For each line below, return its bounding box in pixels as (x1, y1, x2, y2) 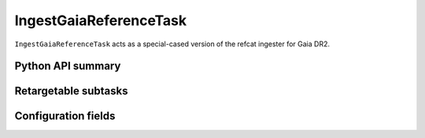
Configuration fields (14, 110, 116, 123)
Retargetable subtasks (14, 85, 129, 98)
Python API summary (14, 60, 121, 73)
